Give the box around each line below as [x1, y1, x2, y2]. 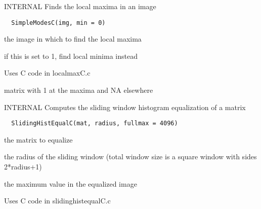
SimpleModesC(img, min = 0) [11, 19, 106, 26]
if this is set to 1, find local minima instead [4, 50, 138, 61]
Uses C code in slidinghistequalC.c [4, 195, 111, 206]
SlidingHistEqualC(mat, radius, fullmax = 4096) [11, 120, 178, 127]
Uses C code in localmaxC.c [4, 67, 91, 78]
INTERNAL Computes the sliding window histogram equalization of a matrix [4, 101, 246, 112]
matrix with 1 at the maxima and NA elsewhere [4, 85, 153, 95]
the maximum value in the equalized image [4, 178, 137, 189]
